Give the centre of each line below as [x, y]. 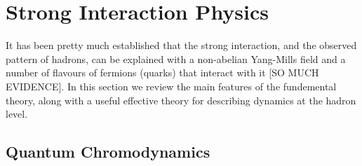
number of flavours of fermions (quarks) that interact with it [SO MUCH [162, 72]
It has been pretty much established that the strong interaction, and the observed [181, 45]
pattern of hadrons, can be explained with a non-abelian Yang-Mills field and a [176, 58]
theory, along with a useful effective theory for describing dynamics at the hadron [181, 100]
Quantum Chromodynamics [108, 152]
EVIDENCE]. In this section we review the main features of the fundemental [171, 86]
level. [17, 114]
